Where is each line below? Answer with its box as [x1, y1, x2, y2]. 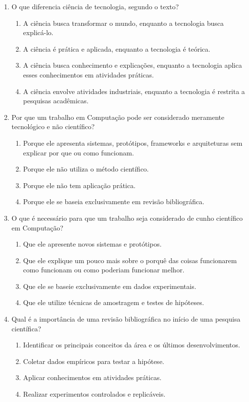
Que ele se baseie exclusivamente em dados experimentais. [23, 281, 196, 291]
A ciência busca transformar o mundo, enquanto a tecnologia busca [23, 18, 224, 28]
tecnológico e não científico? [11, 121, 95, 132]
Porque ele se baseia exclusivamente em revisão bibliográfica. [23, 196, 205, 207]
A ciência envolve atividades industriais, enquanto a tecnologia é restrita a [23, 86, 245, 96]
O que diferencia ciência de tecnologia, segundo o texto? [11, 1, 179, 11]
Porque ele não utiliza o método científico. [23, 164, 149, 174]
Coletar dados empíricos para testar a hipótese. [23, 356, 164, 366]
